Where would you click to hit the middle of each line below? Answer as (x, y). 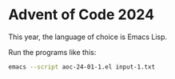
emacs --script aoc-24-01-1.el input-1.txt (82, 67)
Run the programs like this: (52, 52)
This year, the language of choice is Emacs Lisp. (88, 37)
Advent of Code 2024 (81, 15)
